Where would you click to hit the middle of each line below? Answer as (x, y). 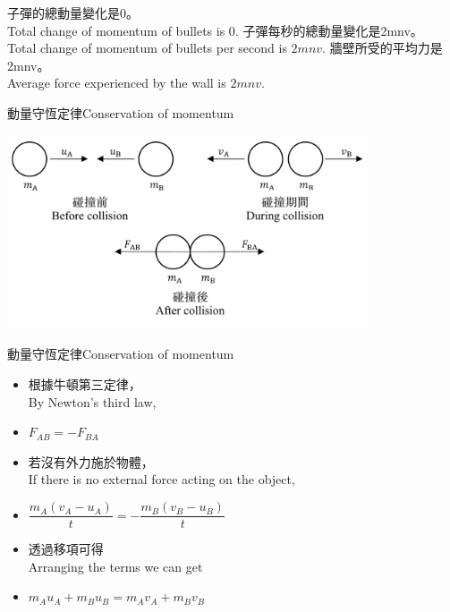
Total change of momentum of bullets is (116, 30)
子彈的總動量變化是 (64, 13)
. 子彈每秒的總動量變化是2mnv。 (329, 30)
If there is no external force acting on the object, (161, 479)
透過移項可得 (66, 549)
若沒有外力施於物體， (91, 461)
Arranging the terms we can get (115, 566)
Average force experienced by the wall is (117, 83)
